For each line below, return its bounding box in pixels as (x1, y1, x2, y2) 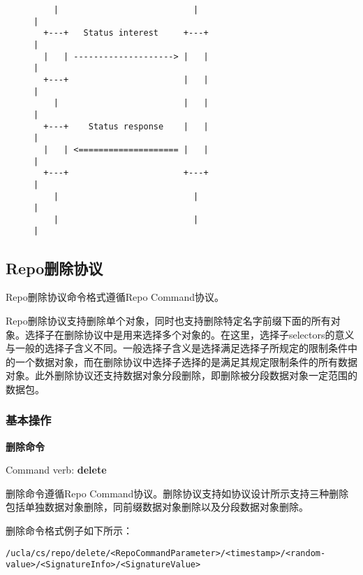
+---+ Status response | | (43, 121, 209, 132)
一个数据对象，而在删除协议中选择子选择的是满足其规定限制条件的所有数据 (15, 354, 357, 369)
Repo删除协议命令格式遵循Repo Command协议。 (6, 290, 225, 304)
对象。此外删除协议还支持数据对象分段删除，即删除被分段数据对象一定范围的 (6, 368, 357, 383)
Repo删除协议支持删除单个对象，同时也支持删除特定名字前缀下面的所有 (6, 313, 331, 327)
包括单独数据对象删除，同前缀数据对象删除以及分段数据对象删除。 (6, 499, 309, 514)
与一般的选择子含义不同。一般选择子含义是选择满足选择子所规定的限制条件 (6, 341, 348, 355)
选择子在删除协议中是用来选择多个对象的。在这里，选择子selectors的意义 (24, 327, 355, 341)
